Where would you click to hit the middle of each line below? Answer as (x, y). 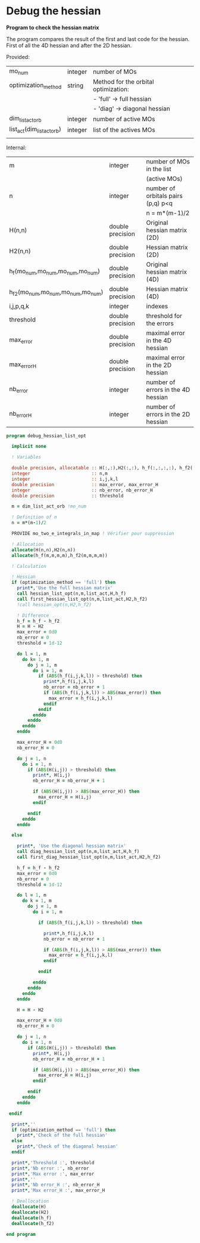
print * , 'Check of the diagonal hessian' (68, 1146)
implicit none (29, 446)
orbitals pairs (164, 196)
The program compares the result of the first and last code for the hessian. (98, 39)
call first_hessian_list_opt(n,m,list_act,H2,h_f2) (82, 599)
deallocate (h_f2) (33, 1223)
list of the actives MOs (124, 129)
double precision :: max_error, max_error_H (85, 484)
